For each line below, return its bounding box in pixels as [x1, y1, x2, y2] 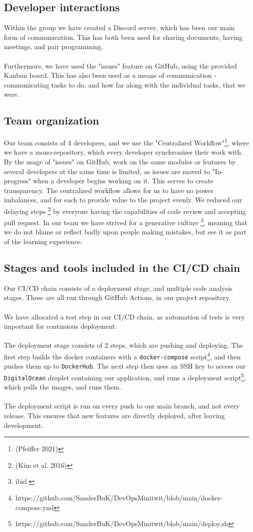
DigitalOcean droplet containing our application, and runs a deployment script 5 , [4, 371, 246, 382]
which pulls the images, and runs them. [4, 382, 121, 392]
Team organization [4, 113, 99, 128]
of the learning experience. [4, 236, 83, 247]
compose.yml [15, 502, 54, 512]
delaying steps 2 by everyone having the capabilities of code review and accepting [4, 204, 246, 216]
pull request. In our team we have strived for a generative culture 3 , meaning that [4, 216, 248, 227]
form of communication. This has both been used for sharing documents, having [4, 32, 243, 42]
